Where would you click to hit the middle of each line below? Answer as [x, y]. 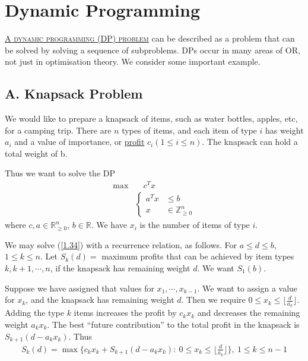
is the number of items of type [195, 225]
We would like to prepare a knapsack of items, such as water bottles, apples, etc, [151, 118]
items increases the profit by [125, 313]
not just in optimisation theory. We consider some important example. [133, 61]
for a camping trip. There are [58, 130]
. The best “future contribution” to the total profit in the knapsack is [173, 324]
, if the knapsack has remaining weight [120, 268]
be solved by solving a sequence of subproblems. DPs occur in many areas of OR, [153, 50]
